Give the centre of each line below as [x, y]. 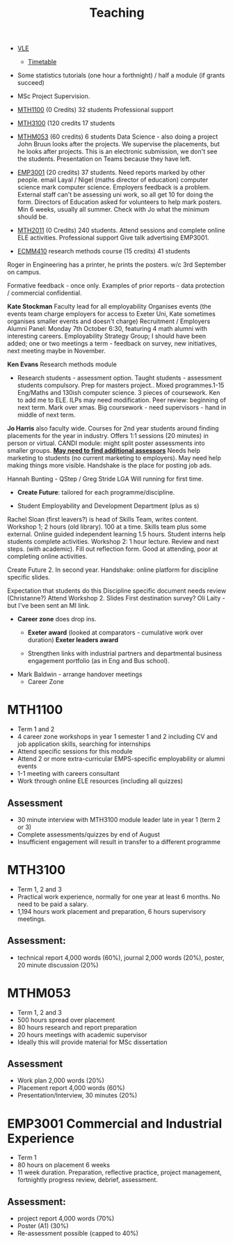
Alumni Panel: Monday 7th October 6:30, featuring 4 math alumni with [107, 329]
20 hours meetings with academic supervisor [82, 1034]
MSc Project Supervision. [54, 96]
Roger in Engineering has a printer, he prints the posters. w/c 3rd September [117, 265]
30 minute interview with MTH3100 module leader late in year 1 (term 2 [119, 819]
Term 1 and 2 [36, 729]
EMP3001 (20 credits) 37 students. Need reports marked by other [111, 173]
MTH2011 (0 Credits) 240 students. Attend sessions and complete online [121, 231]
